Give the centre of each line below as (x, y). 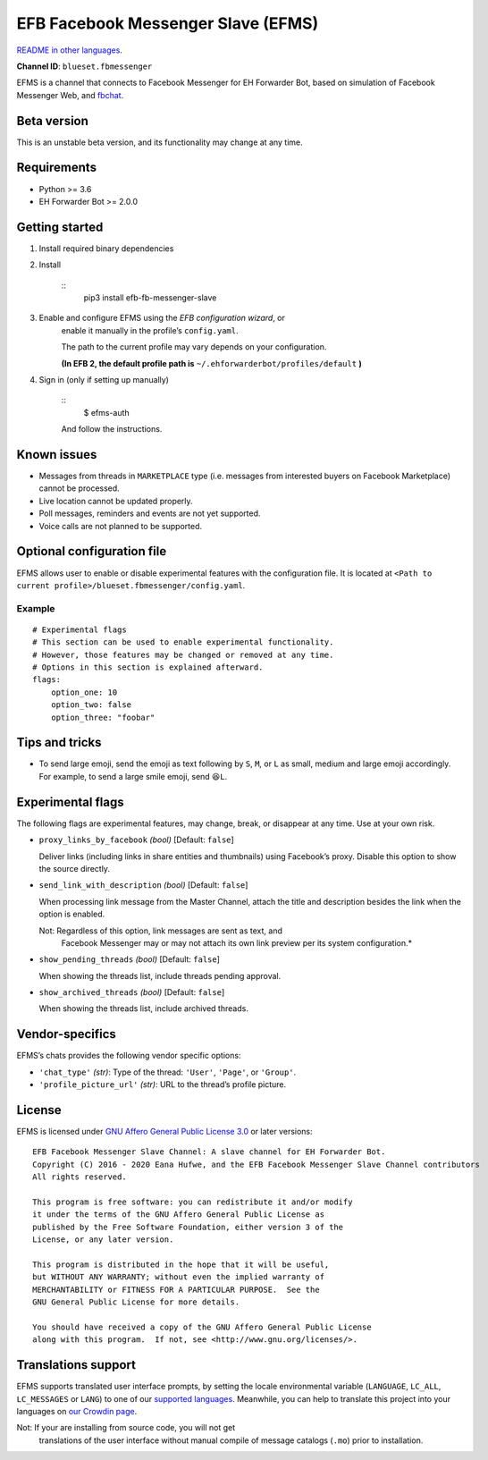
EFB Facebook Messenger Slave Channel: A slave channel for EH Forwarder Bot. (209, 1152)
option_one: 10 (84, 692)
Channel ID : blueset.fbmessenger (84, 66)
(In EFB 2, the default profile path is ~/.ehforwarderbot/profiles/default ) (211, 363)
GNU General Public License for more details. (136, 1302)
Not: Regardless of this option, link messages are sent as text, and (161, 931)
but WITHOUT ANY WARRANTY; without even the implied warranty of (179, 1277)
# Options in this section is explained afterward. (148, 667)
